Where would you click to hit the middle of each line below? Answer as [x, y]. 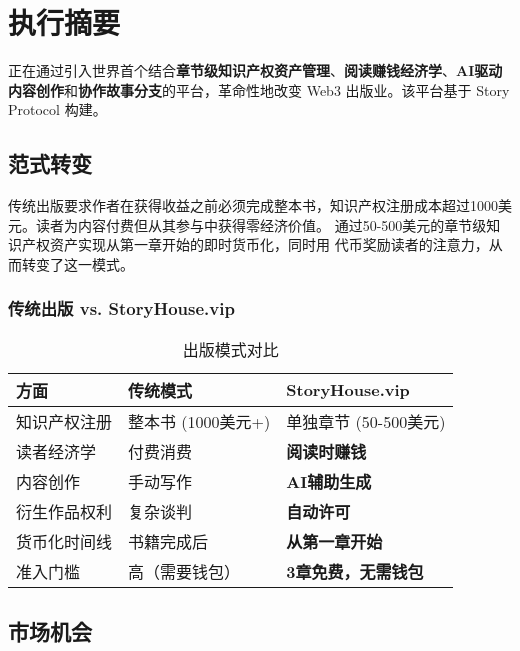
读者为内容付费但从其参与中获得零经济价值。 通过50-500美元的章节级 [261, 224]
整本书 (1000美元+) [199, 421]
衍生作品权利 [64, 511]
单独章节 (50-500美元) [366, 421]
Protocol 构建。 [57, 109]
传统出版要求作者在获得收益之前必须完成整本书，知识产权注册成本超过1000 [253, 205]
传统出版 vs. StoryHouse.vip [121, 308]
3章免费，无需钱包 [355, 571]
